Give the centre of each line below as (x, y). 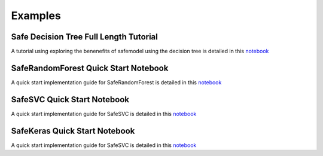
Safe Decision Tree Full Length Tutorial (84, 37)
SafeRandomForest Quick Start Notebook (90, 68)
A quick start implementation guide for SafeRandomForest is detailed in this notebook (116, 82)
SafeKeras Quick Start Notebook (73, 131)
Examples (36, 16)
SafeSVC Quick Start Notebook (70, 100)
